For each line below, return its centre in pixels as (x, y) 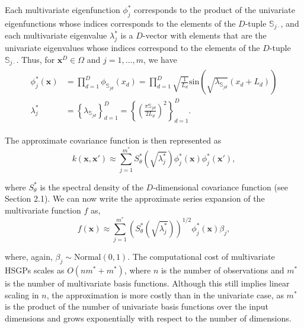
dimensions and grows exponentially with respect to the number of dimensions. (148, 318)
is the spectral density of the (92, 187)
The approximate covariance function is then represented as (113, 140)
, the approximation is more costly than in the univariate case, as (165, 294)
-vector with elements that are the (204, 35)
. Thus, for (36, 59)
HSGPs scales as (35, 270)
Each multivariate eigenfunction (63, 9)
